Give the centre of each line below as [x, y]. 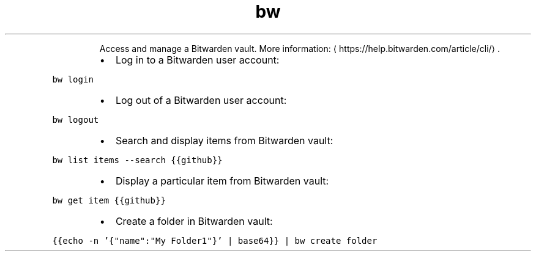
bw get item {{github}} [109, 200]
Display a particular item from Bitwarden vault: [222, 181]
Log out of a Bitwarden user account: [201, 100]
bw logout [76, 119]
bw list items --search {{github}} [137, 160]
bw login [73, 79]
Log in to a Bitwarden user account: [197, 60]
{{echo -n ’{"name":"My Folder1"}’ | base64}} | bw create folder [215, 240]
